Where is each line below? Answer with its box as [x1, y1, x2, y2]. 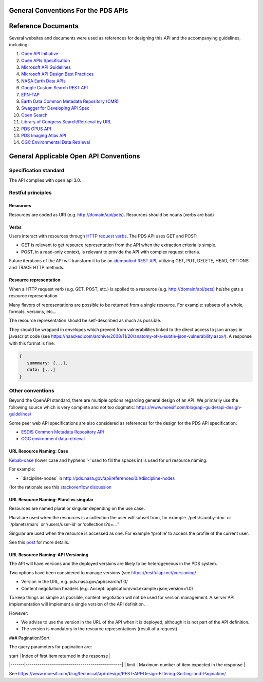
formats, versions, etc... [9, 309, 57, 314]
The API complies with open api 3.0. [9, 177, 81, 183]
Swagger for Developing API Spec [21, 105, 90, 111]
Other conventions [9, 388, 55, 394]
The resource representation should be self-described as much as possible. [9, 317, 162, 324]
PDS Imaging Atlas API [21, 133, 67, 138]
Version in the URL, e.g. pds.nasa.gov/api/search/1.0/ [21, 579, 128, 585]
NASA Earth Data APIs [21, 78, 66, 84]
